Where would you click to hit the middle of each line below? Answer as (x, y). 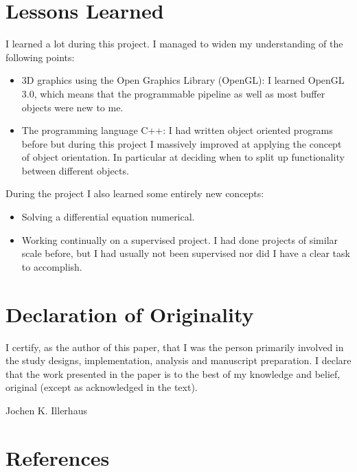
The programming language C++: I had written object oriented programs (177, 130)
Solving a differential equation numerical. (108, 217)
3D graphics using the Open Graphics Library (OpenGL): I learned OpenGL (183, 80)
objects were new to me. (72, 107)
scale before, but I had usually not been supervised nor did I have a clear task (186, 253)
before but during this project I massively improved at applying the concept (182, 143)
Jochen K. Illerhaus (46, 410)
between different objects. (75, 170)
